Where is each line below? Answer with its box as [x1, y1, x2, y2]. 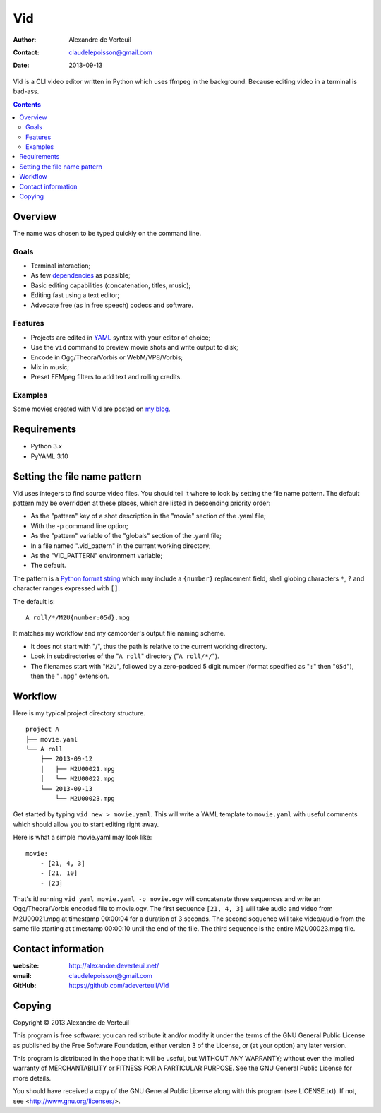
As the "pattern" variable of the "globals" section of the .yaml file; [30, 532, 222, 540]
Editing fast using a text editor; [30, 291, 120, 299]
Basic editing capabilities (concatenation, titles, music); [30, 281, 191, 290]
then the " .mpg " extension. [30, 672, 109, 680]
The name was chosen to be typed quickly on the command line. [13, 229, 201, 237]
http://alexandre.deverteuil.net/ [68, 961, 159, 970]
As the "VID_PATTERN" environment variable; [30, 552, 163, 560]
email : [13, 971, 32, 980]
